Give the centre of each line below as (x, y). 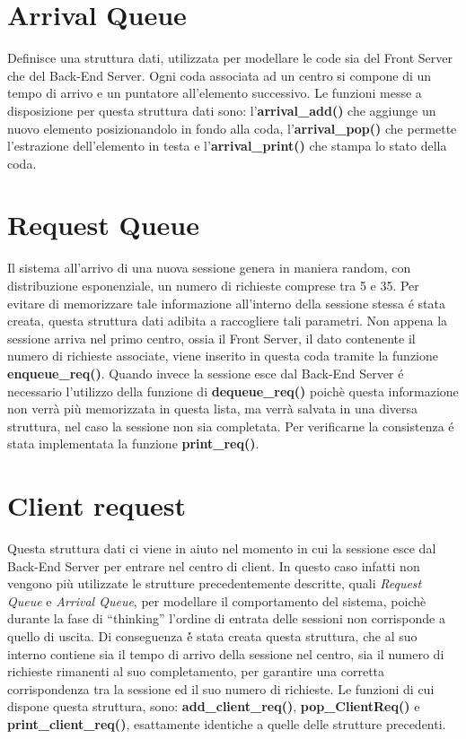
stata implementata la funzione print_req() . (133, 443)
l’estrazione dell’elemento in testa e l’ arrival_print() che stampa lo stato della (227, 146)
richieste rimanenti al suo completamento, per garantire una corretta (196, 671)
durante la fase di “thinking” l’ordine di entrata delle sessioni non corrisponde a (226, 618)
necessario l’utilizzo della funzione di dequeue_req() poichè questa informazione (233, 391)
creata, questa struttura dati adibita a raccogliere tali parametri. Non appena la (228, 321)
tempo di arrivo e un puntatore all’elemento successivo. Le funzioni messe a (215, 93)
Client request (97, 505)
